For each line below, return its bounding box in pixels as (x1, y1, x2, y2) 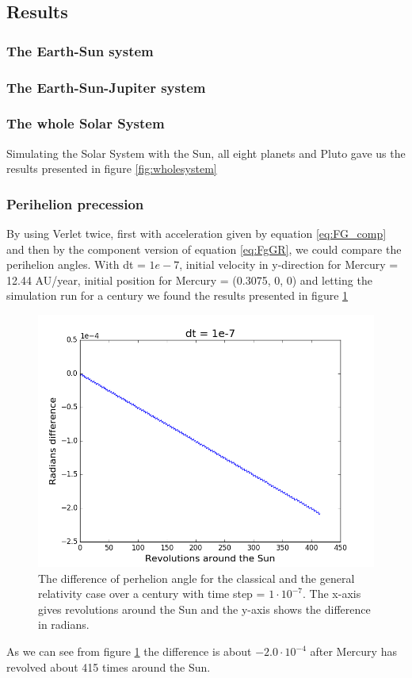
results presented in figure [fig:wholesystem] (6, 160, 217, 177)
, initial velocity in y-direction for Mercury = (179, 256, 399, 273)
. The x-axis (303, 585, 361, 602)
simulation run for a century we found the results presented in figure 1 (6, 287, 349, 304)
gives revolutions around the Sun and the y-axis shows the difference (38, 600, 371, 617)
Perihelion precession (6, 193, 144, 213)
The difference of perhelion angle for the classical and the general (38, 569, 355, 586)
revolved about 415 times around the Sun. (6, 658, 211, 675)
